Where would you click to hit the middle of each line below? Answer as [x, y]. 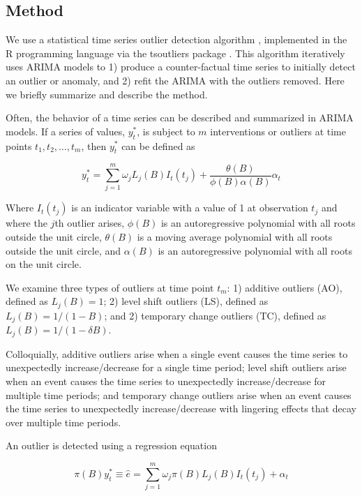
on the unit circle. [44, 264]
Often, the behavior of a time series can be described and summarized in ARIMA [180, 118]
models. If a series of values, [66, 131]
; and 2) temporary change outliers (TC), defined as [215, 315]
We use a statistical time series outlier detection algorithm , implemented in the [176, 39]
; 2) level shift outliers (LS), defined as [186, 301]
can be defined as [158, 145]
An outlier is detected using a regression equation [111, 445]
